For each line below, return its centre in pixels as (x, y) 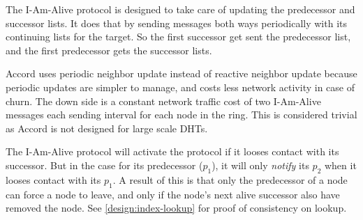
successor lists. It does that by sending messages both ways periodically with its (177, 23)
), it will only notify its (260, 165)
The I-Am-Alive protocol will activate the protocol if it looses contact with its (172, 151)
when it (340, 165)
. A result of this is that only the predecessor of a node (230, 179)
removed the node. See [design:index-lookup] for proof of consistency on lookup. (176, 208)
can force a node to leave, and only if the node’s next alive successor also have (173, 194)
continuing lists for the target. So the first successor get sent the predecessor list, (178, 37)
